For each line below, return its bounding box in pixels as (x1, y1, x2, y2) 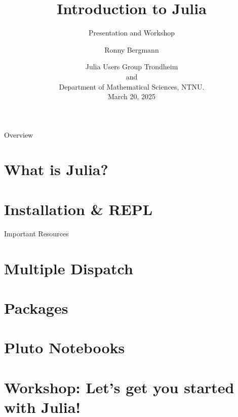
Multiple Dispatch (4, 258, 133, 278)
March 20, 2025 (107, 91, 156, 102)
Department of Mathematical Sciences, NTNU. (59, 81, 205, 92)
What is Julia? (4, 159, 108, 180)
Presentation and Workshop (88, 27, 175, 38)
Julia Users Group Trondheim (85, 61, 178, 72)
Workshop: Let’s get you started (4, 377, 234, 397)
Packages (4, 297, 68, 318)
